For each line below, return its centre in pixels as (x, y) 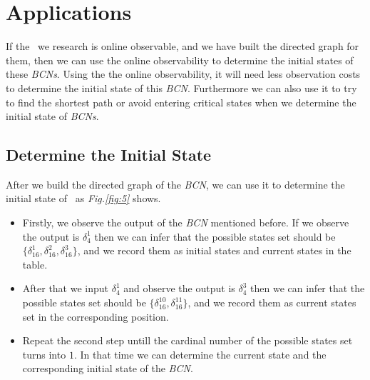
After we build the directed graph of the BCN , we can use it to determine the (175, 184)
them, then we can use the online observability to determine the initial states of (180, 60)
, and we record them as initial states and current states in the (214, 250)
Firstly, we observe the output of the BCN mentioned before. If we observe (186, 222)
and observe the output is (179, 288)
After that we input (66, 288)
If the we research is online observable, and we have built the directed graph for (183, 46)
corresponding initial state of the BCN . (108, 368)
